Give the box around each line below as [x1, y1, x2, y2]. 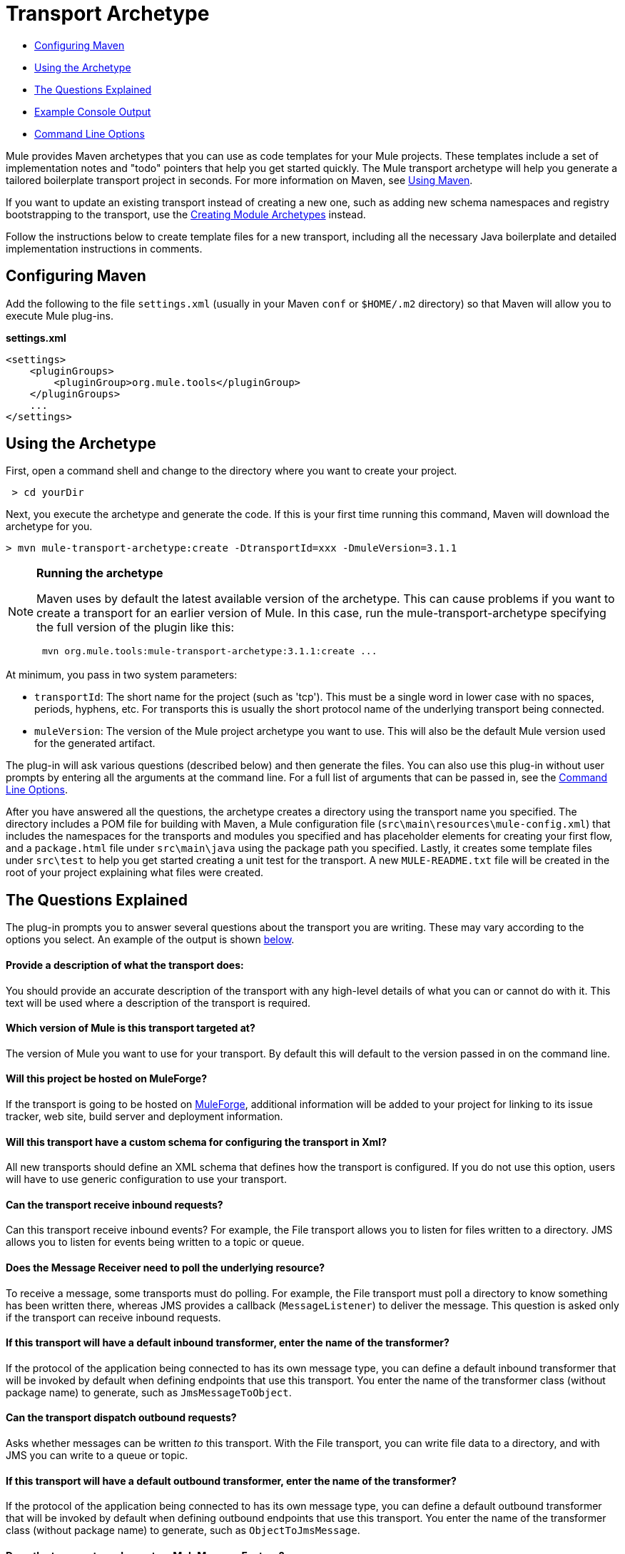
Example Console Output [34, 105, 151, 118]
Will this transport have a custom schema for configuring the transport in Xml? [6, 1135, 387, 1148]
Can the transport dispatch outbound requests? [6, 1411, 237, 1424]
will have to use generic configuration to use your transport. [6, 1173, 287, 1186]
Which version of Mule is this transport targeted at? [6, 1022, 255, 1035]
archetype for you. [6, 520, 93, 533]
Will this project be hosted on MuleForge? [6, 1072, 208, 1085]
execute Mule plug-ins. [6, 309, 113, 322]
